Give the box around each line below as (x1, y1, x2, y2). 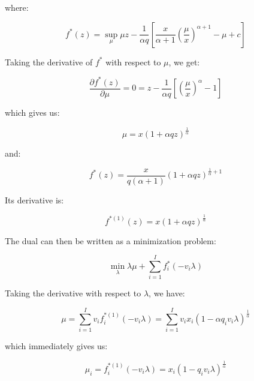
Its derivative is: (5, 193, 64, 206)
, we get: (168, 55, 200, 68)
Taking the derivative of (5, 55, 93, 68)
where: (5, 1, 29, 13)
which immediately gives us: (5, 340, 108, 352)
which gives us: (5, 106, 60, 119)
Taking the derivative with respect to (5, 287, 141, 299)
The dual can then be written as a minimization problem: (5, 234, 216, 247)
